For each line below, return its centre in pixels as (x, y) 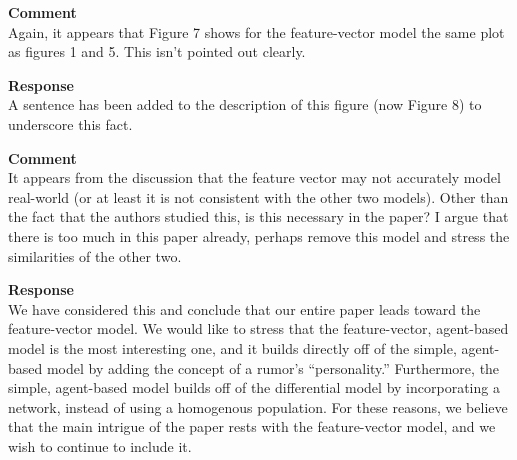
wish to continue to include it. (100, 445)
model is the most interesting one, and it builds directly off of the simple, (232, 347)
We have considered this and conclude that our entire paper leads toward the (244, 308)
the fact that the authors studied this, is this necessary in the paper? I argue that (258, 216)
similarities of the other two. (95, 255)
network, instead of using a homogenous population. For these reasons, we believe (258, 406)
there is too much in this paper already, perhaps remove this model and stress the (259, 235)
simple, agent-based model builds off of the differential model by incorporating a (254, 387)
